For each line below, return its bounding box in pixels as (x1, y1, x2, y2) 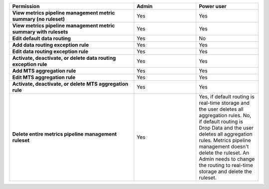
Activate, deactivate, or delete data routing (12, 55, 116, 61)
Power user (198, 3, 227, 9)
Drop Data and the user (198, 125, 254, 131)
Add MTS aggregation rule (12, 67, 76, 74)
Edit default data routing (12, 35, 71, 42)
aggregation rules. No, (198, 112, 252, 119)
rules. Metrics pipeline (198, 137, 251, 144)
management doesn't (198, 143, 249, 150)
